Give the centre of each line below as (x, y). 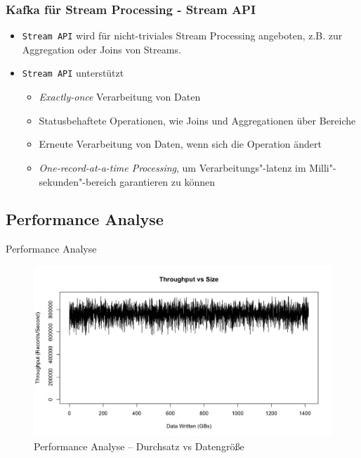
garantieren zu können (168, 181)
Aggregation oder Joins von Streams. (101, 49)
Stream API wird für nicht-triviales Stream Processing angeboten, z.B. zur (182, 36)
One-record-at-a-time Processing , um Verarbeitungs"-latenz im (172, 167)
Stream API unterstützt (73, 73)
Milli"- (323, 167)
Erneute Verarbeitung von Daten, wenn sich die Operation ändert (180, 144)
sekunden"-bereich (78, 181)
